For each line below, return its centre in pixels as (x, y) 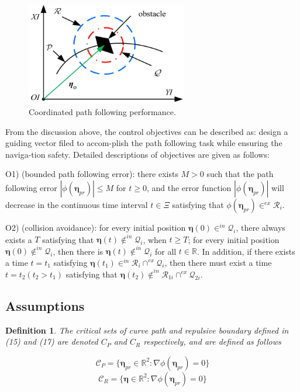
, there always (261, 227)
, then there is (78, 251)
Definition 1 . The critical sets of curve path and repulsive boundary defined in (147, 330)
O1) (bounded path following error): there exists (92, 174)
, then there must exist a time (218, 262)
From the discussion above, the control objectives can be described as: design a (147, 131)
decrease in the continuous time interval (77, 204)
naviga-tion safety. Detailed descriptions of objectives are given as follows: (137, 154)
